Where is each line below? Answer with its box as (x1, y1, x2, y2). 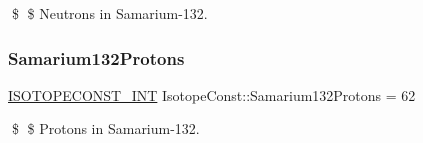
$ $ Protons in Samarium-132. (11, 118, 200, 139)
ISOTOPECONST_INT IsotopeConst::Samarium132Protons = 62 (8, 84, 416, 105)
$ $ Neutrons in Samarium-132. (11, 3, 208, 23)
